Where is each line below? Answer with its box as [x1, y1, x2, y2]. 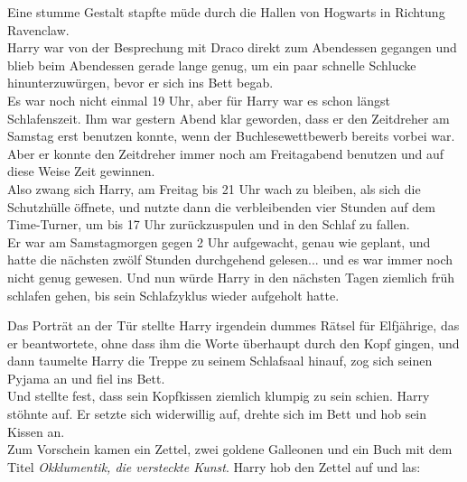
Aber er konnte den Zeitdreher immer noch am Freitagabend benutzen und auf [7, 144, 444, 162]
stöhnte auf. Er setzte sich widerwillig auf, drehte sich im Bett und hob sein [7, 404, 427, 423]
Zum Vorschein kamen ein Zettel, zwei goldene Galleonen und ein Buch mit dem [7, 440, 453, 459]
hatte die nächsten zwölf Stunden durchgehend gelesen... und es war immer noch [7, 250, 453, 269]
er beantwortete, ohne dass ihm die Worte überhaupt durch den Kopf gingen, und [7, 333, 460, 352]
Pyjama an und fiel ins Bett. [7, 368, 165, 387]
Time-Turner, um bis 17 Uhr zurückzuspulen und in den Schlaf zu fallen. [7, 215, 410, 234]
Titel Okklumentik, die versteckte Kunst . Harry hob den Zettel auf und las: [7, 457, 421, 476]
